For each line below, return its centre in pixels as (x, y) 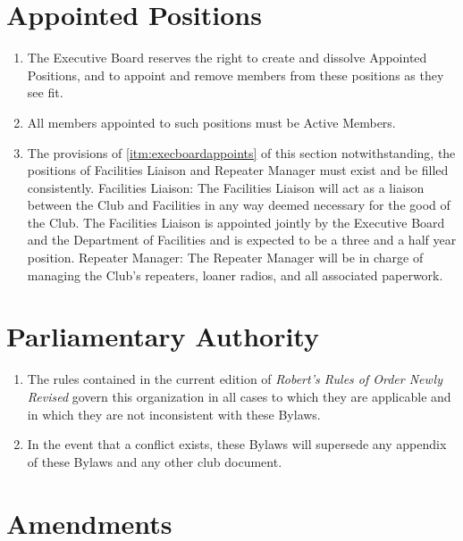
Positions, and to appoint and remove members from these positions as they (236, 75)
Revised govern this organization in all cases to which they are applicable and (239, 396)
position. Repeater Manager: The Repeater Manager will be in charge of (225, 258)
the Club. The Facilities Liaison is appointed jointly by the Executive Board (236, 222)
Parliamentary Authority (163, 336)
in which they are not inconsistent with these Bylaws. (174, 414)
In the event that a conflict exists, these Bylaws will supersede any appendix (237, 444)
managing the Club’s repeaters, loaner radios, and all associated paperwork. (235, 275)
